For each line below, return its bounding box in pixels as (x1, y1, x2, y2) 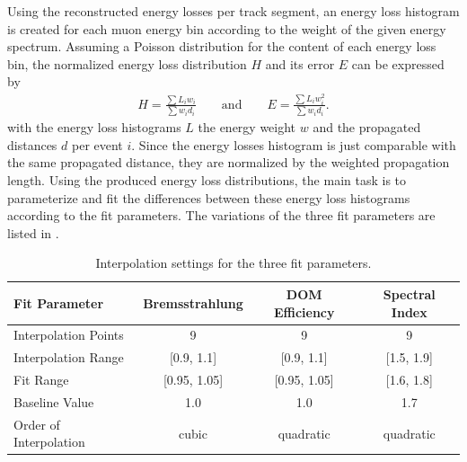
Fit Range (13, 370, 69, 389)
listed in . (7, 223, 59, 242)
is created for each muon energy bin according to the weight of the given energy (7, 19, 446, 38)
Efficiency (273, 302, 335, 321)
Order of (13, 414, 60, 433)
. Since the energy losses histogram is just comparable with (131, 135, 456, 154)
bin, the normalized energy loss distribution (7, 54, 247, 73)
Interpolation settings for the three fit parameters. (95, 253, 372, 272)
